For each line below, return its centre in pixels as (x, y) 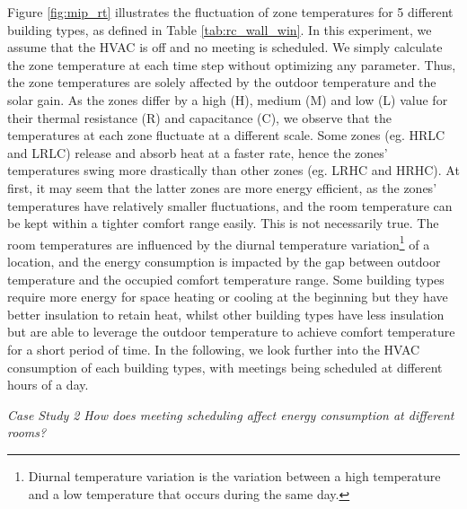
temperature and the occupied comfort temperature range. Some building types (226, 279)
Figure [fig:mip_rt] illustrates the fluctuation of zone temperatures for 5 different (230, 12)
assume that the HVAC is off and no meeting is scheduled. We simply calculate (225, 47)
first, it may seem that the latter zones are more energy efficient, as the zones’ (222, 187)
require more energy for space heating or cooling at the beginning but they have (228, 297)
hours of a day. (48, 385)
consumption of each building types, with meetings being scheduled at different (225, 367)
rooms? (27, 432)
